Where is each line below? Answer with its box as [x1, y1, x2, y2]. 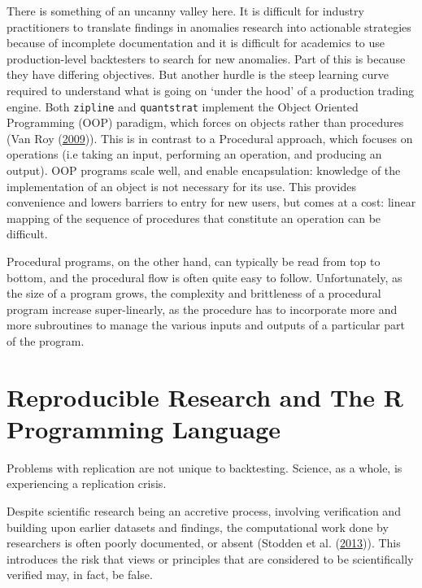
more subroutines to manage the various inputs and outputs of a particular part [7, 316, 405, 333]
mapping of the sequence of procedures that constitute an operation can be [7, 209, 381, 226]
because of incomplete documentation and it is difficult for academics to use [7, 34, 385, 51]
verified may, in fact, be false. [7, 566, 153, 583]
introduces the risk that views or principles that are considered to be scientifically [7, 550, 414, 567]
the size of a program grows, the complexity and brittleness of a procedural [7, 285, 381, 302]
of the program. [7, 332, 85, 349]
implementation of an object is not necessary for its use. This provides [7, 177, 356, 194]
